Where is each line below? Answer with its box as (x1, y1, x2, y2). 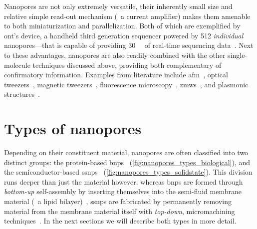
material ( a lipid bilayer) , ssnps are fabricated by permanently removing (4, 196, 232, 207)
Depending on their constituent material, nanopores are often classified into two (4, 147, 249, 158)
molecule (4, 59, 30, 70)
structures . (4, 89, 40, 99)
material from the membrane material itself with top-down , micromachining (4, 206, 235, 216)
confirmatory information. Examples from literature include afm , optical (4, 69, 228, 80)
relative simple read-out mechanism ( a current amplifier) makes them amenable (4, 10, 251, 21)
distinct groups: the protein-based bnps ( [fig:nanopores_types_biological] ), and (4, 157, 251, 167)
